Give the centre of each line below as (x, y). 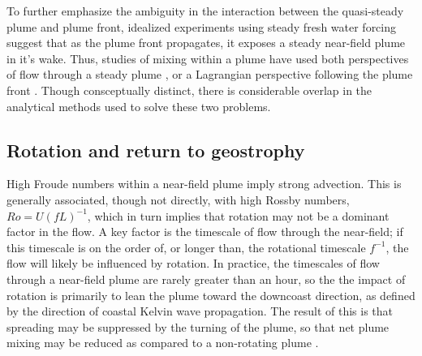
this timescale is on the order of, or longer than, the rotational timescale (186, 247)
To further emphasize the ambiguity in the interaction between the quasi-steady (205, 11)
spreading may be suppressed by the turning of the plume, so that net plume (198, 326)
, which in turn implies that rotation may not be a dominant (238, 215)
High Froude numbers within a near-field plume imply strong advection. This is (204, 184)
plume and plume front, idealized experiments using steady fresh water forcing (202, 26)
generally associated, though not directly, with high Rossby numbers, (178, 199)
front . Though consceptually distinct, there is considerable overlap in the (189, 90)
